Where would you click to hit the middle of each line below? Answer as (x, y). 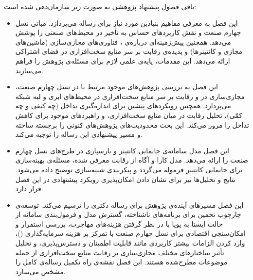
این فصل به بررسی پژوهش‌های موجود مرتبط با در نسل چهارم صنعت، (117, 87)
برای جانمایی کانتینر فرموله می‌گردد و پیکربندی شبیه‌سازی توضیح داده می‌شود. (129, 169)
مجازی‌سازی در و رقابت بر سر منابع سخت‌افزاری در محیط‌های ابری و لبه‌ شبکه (130, 96)
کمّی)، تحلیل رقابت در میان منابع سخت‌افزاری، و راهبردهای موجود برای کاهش (129, 115)
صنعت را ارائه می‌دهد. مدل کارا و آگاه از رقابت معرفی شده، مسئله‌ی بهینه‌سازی (132, 160)
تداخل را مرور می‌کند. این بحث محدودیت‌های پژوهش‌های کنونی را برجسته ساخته (132, 124)
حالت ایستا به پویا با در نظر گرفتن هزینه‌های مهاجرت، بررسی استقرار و (119, 223)
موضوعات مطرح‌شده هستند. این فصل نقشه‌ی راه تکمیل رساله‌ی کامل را (121, 262)
